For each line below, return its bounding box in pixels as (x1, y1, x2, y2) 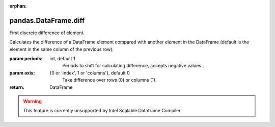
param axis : (9, 69, 35, 76)
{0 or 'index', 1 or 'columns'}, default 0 (49, 69, 130, 76)
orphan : (9, 3, 27, 9)
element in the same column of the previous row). (9, 46, 114, 52)
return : (9, 84, 25, 90)
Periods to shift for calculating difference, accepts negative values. (62, 63, 203, 69)
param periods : (9, 56, 43, 62)
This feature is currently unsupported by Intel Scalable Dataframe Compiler (23, 108, 181, 114)
